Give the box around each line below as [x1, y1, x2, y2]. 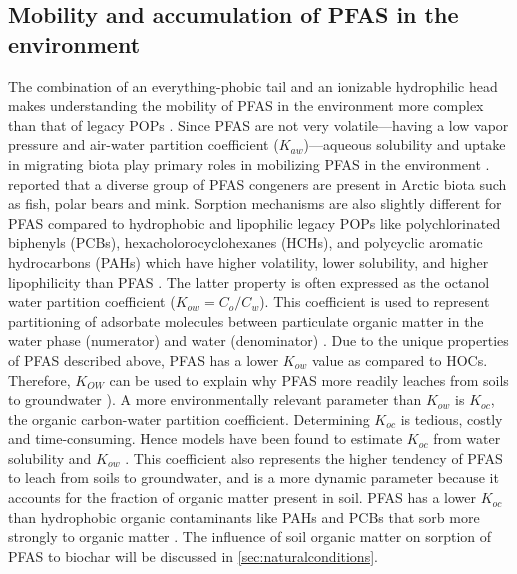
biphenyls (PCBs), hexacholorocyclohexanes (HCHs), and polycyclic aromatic [8, 232, 483, 253]
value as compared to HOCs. [311, 349, 488, 370]
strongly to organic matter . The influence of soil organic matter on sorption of [8, 526, 492, 547]
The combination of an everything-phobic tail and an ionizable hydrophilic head [8, 75, 498, 96]
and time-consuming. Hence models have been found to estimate [8, 428, 403, 449]
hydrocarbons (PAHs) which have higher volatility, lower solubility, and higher [8, 251, 489, 272]
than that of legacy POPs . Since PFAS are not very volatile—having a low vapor [8, 114, 509, 135]
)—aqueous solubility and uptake [303, 134, 506, 155]
